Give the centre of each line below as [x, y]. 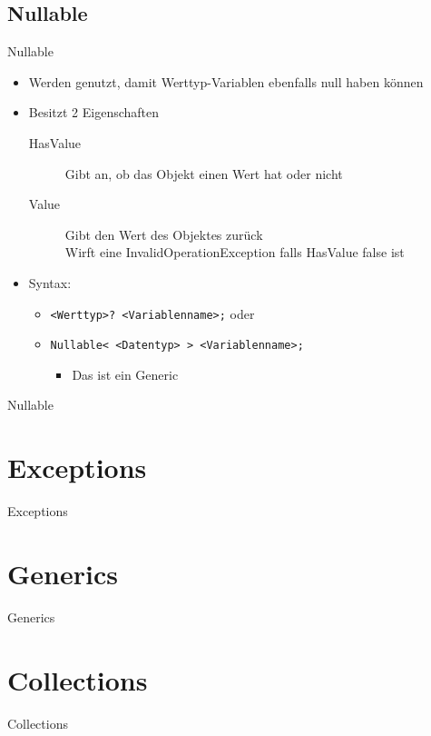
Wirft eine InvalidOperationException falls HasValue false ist [235, 252]
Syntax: [50, 282]
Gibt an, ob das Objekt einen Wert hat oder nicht [204, 173]
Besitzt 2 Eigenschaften [94, 112]
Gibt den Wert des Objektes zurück [164, 234]
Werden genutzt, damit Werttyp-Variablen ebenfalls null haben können [226, 81]
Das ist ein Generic [125, 374]
